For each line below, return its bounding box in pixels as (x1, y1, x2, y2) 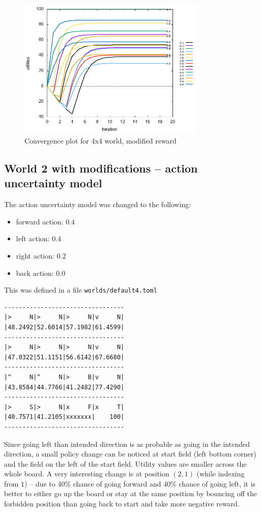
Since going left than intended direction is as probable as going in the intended (4, 438, 250, 449)
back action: (16, 267, 54, 278)
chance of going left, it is (179, 478, 256, 489)
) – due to (24, 478, 55, 489)
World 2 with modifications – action (4, 160, 198, 176)
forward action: (16, 216, 64, 226)
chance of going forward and (73, 478, 161, 489)
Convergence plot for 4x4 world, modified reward (24, 135, 177, 146)
